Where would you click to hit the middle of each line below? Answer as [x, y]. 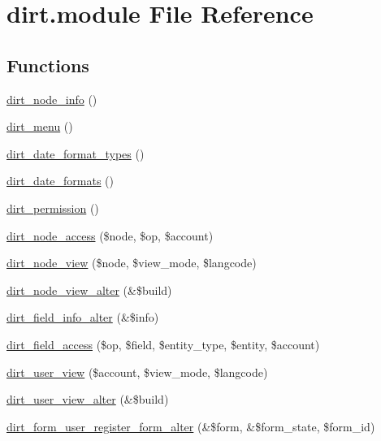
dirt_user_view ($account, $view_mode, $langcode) [137, 372]
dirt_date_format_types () [76, 153]
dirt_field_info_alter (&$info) [83, 317]
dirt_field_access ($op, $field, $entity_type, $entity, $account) [163, 344]
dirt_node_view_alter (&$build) [89, 290]
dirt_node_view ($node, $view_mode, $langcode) [132, 263]
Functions [48, 65]
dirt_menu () [40, 126]
